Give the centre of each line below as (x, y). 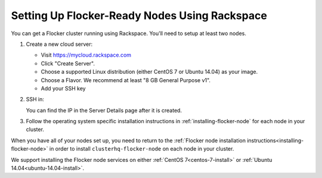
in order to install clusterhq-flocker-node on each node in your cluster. (142, 149)
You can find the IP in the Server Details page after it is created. (104, 110)
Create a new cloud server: (59, 44)
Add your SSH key (63, 88)
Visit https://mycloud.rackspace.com (86, 55)
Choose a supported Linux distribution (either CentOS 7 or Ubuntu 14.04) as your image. (149, 72)
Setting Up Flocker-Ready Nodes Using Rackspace (139, 15)
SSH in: (35, 99)
